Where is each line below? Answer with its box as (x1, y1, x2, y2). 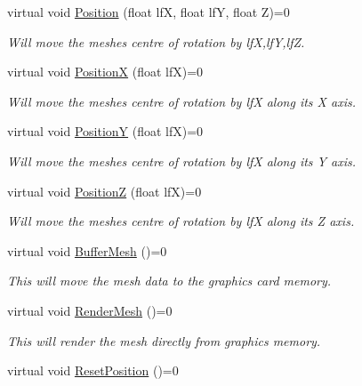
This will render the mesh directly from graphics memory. (7, 331, 321, 350)
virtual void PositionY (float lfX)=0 (7, 122, 204, 141)
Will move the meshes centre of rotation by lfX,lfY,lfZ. (7, 32, 305, 51)
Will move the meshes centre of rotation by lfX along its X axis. (7, 92, 356, 110)
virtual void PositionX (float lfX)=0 (7, 62, 204, 81)
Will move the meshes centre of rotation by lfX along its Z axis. (7, 212, 355, 230)
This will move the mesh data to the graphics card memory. (7, 271, 332, 290)
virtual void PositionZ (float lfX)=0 (7, 181, 202, 200)
